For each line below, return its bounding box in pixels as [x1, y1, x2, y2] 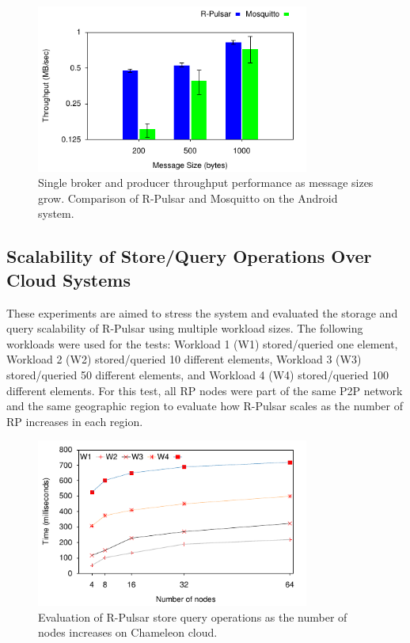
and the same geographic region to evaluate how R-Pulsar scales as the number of [6, 398, 403, 414]
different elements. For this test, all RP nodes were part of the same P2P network [6, 382, 403, 398]
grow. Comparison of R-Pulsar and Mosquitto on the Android [38, 189, 338, 206]
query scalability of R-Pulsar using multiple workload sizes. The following [6, 320, 363, 337]
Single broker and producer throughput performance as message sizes [38, 174, 374, 191]
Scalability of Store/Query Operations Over [6, 244, 372, 268]
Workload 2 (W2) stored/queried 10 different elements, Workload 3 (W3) [6, 351, 362, 367]
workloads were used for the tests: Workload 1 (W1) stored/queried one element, [6, 335, 398, 352]
